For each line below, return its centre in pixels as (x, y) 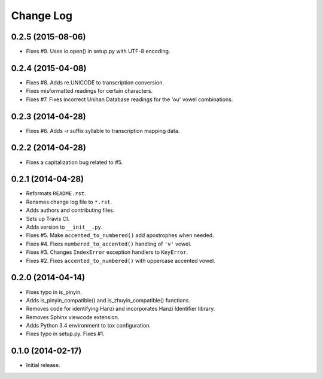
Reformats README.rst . (56, 193)
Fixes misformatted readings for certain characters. (89, 91)
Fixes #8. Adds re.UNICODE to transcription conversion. (95, 82)
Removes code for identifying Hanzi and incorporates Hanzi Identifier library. (121, 309)
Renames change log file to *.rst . (69, 202)
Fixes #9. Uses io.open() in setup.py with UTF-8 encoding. (98, 51)
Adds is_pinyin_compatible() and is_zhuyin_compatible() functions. (108, 300)
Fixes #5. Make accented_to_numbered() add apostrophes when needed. (120, 235)
